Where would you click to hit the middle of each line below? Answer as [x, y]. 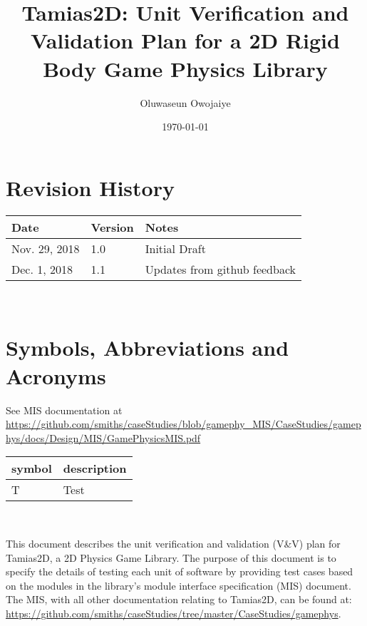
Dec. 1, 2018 [42, 269]
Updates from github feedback [221, 269]
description [95, 468]
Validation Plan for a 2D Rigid [185, 40]
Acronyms [56, 375]
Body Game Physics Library [185, 68]
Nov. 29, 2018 [46, 248]
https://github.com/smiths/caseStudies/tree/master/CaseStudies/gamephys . [174, 613]
